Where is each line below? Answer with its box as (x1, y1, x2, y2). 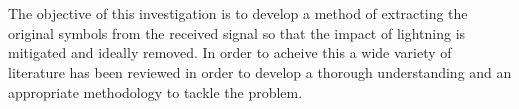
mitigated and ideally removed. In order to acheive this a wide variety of (8, 42, 452, 63)
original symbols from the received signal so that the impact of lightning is (8, 22, 466, 43)
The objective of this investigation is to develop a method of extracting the (8, 3, 468, 24)
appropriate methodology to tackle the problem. (8, 81, 303, 102)
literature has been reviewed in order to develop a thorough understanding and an (8, 61, 512, 82)
